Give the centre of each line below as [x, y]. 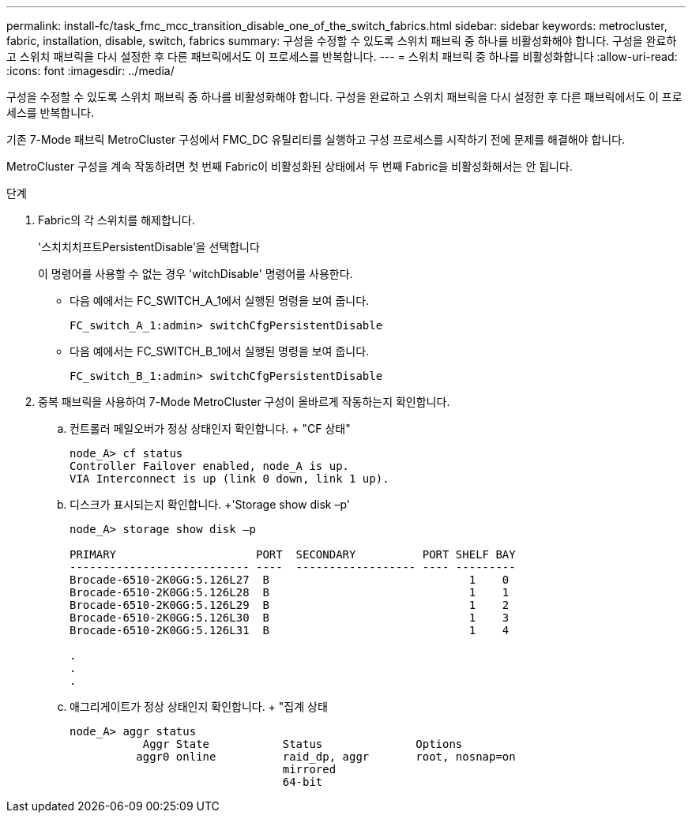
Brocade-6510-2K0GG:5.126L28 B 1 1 [290, 592]
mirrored [309, 769]
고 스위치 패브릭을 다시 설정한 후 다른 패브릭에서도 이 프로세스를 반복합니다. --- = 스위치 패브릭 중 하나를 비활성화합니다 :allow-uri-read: [342, 56]
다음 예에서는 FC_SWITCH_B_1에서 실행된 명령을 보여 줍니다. [220, 351]
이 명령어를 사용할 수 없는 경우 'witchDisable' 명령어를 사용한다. [196, 274]
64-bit [303, 782]
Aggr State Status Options [303, 744]
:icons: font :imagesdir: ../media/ [90, 71]
